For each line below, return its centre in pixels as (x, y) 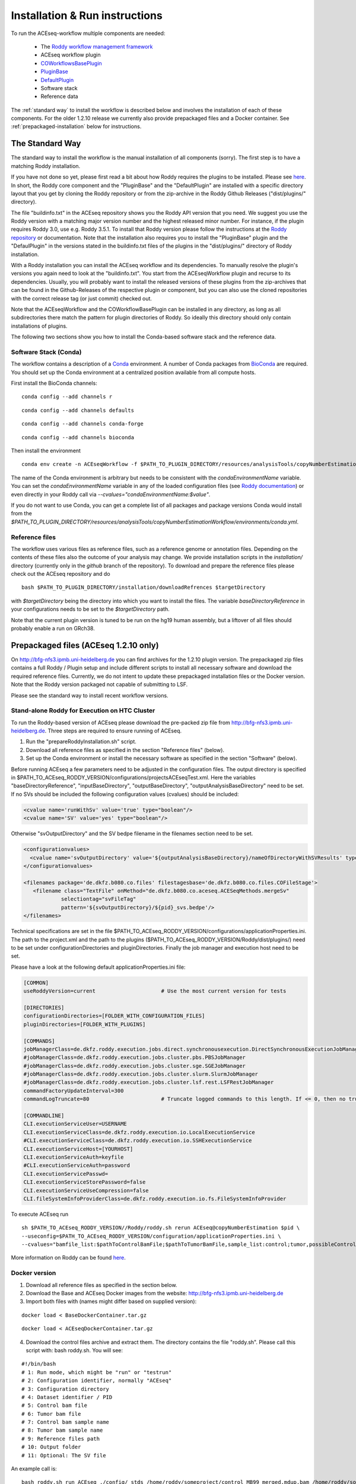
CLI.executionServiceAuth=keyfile (74, 1157)
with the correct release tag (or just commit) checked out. (82, 298)
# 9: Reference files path (61, 1439)
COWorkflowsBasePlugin (71, 63)
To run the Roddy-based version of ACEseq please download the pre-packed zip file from (121, 722)
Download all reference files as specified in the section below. (101, 1285)
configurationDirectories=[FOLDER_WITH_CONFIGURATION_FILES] (114, 1016)
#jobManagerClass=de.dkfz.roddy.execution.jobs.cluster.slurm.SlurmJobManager (141, 1074)
